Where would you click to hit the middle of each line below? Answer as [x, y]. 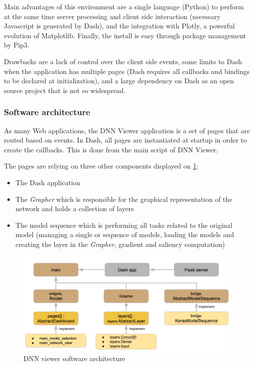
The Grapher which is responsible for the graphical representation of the [124, 199]
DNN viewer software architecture [74, 358]
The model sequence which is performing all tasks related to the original [124, 225]
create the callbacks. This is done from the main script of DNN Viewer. [111, 149]
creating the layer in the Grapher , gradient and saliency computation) [120, 244]
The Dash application [48, 182]
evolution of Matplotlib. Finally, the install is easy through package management [125, 35]
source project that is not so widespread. [65, 90]
